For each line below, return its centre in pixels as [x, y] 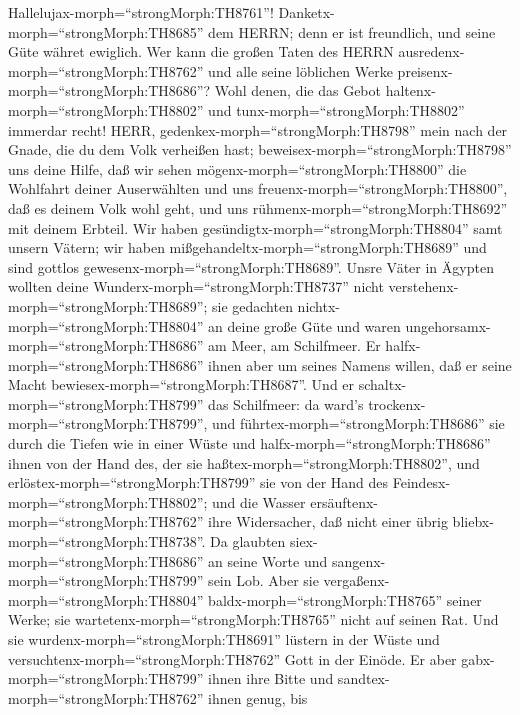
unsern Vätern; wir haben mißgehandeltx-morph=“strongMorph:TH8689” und [247, 247]
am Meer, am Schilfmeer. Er [294, 345]
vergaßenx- [356, 580]
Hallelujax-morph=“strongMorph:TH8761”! [141, 12]
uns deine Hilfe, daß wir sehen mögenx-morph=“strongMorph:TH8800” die [237, 168]
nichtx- [319, 305]
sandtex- [363, 678]
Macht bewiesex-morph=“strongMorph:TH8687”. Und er [181, 384]
